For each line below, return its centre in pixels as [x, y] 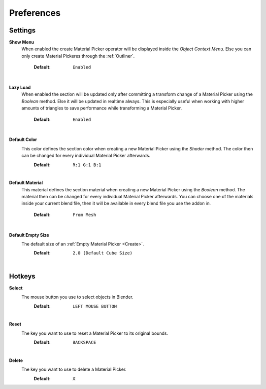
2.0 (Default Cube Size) [102, 253]
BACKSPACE [84, 342]
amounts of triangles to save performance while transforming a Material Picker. [102, 108]
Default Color [23, 140]
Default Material [26, 183]
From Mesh [84, 215]
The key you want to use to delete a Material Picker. [74, 369]
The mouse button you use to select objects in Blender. [77, 297]
